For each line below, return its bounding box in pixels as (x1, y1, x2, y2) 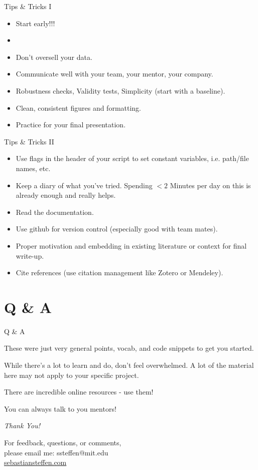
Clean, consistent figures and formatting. (16, 102, 142, 113)
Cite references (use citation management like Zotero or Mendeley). (16, 267, 223, 278)
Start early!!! (16, 18, 55, 28)
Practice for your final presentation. (16, 119, 126, 130)
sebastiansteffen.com (4, 457, 67, 467)
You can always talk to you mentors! (4, 403, 116, 414)
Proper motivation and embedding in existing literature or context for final (16, 240, 247, 251)
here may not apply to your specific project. (4, 369, 139, 380)
